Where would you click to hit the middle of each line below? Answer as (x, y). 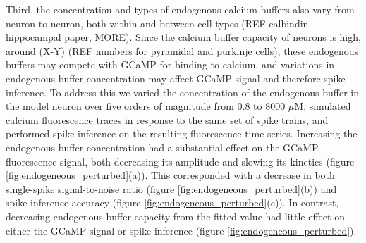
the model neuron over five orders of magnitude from (120, 106)
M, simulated (323, 106)
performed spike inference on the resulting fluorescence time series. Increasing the (182, 133)
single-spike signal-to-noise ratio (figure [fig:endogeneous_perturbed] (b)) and (171, 188)
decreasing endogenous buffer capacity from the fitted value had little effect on (175, 216)
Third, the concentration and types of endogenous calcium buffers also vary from (180, 9)
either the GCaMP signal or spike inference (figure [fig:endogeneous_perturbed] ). (181, 230)
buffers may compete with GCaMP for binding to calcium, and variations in (170, 64)
